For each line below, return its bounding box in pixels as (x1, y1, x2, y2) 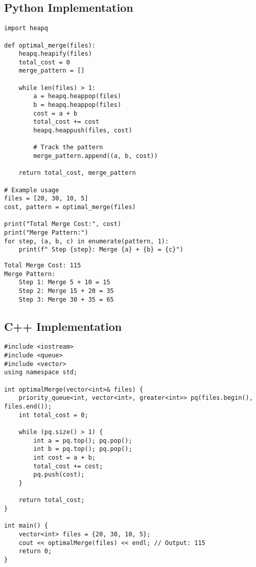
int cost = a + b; (33, 453, 96, 461)
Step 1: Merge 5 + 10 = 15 (18, 279, 110, 286)
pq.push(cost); (33, 471, 85, 479)
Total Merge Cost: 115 (4, 261, 81, 269)
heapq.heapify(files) (18, 50, 92, 58)
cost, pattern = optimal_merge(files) (4, 203, 136, 211)
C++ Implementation (4, 318, 122, 334)
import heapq (4, 25, 48, 32)
